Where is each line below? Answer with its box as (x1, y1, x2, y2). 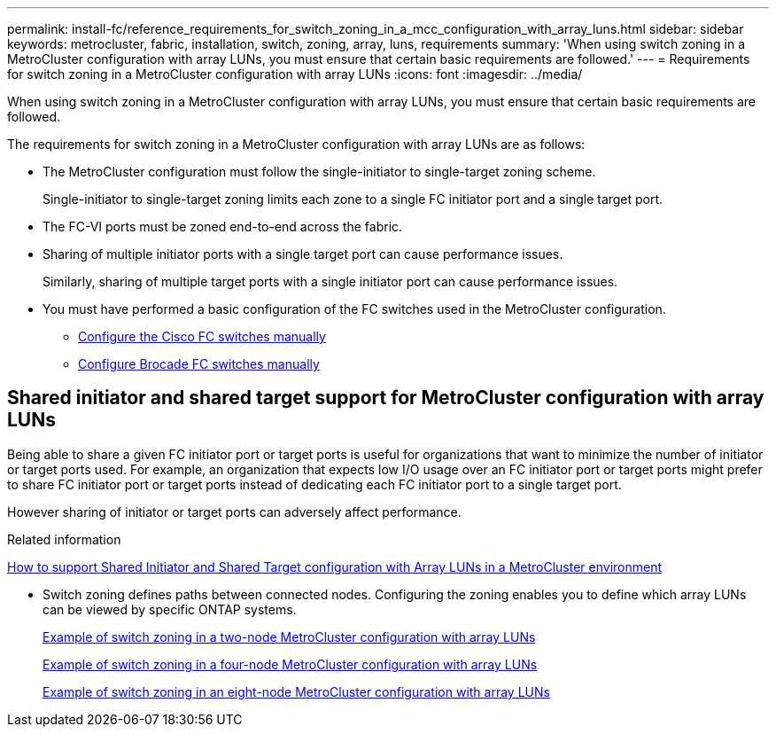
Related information (7, 531, 121, 547)
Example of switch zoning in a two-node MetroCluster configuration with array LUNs (43, 629, 536, 644)
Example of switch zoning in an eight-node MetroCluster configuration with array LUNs (43, 683, 550, 699)
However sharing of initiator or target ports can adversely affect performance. (7, 504, 462, 519)
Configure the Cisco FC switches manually (78, 329, 326, 344)
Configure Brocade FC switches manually (78, 356, 320, 371)
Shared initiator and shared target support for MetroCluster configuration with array (7, 387, 764, 410)
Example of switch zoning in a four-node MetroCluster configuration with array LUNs (43, 656, 538, 672)
